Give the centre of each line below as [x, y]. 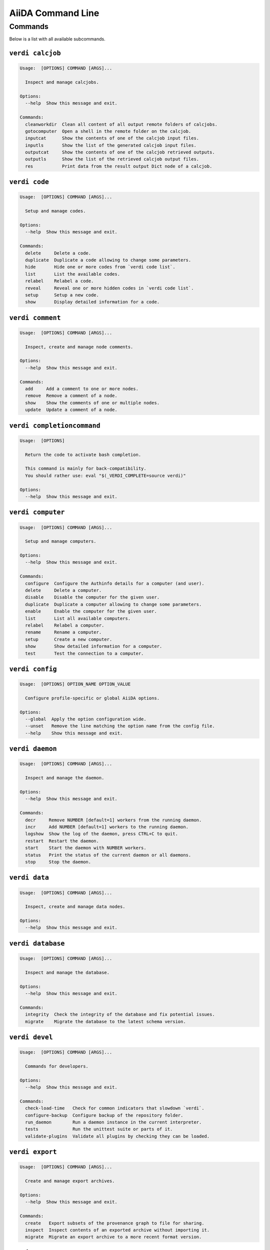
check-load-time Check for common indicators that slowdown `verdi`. [115, 1108]
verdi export [33, 1152]
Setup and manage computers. [61, 541]
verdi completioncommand [55, 425]
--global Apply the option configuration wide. [86, 719]
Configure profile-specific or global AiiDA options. [92, 698]
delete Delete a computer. [63, 590]
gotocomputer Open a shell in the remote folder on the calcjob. [108, 131]
